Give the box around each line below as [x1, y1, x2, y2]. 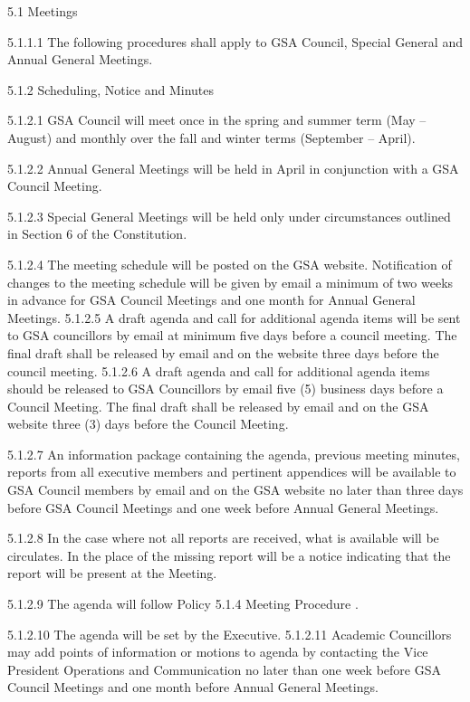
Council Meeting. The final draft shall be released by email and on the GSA [7, 396, 429, 415]
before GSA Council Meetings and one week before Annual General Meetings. [7, 498, 439, 517]
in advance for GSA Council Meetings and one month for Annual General [7, 290, 416, 309]
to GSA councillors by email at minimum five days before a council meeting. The [7, 326, 457, 345]
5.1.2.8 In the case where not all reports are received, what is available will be [7, 528, 439, 547]
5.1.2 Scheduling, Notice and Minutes [7, 80, 214, 99]
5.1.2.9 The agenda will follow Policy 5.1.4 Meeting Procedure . [7, 594, 359, 613]
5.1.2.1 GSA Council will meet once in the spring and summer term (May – [7, 110, 427, 129]
